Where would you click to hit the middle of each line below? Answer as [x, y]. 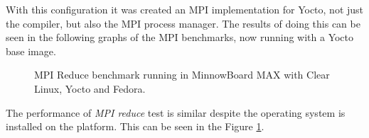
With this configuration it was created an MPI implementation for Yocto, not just [185, 9]
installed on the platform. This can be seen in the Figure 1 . [135, 126]
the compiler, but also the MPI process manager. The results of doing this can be [183, 23]
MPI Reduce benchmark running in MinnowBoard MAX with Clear [182, 75]
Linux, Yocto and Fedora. [90, 88]
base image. [31, 51]
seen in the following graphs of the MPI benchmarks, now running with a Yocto [180, 37]
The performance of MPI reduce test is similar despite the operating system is [176, 112]
